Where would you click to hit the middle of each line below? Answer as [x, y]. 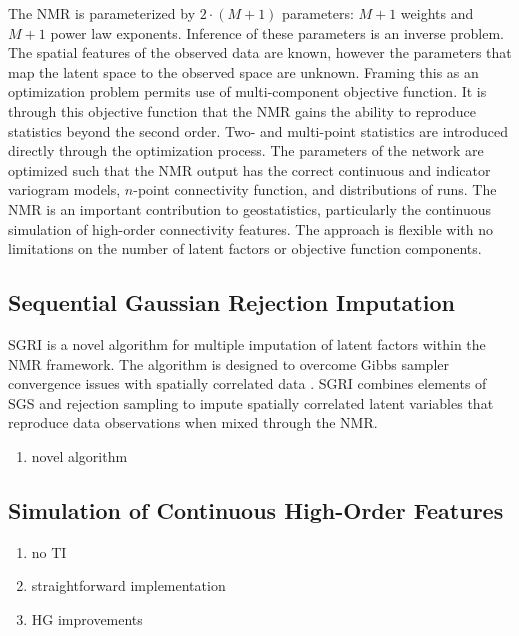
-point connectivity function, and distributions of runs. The [315, 189]
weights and [437, 13]
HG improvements [87, 618]
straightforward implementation [128, 585]
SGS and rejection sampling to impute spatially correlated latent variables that [251, 402]
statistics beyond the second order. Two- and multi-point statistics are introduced [258, 130]
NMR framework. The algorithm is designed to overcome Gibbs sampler [228, 363]
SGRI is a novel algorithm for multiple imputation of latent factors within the [247, 343]
